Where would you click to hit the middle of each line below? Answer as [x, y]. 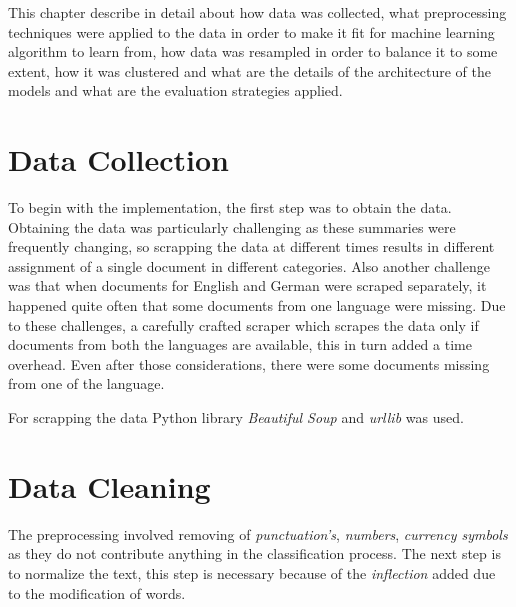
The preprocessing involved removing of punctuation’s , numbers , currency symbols [258, 533]
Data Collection [118, 159]
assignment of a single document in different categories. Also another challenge [249, 265]
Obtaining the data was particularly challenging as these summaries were [232, 226]
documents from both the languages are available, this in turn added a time [240, 344]
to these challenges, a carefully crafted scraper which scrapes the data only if [243, 324]
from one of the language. [86, 383]
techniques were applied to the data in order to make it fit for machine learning [251, 31]
